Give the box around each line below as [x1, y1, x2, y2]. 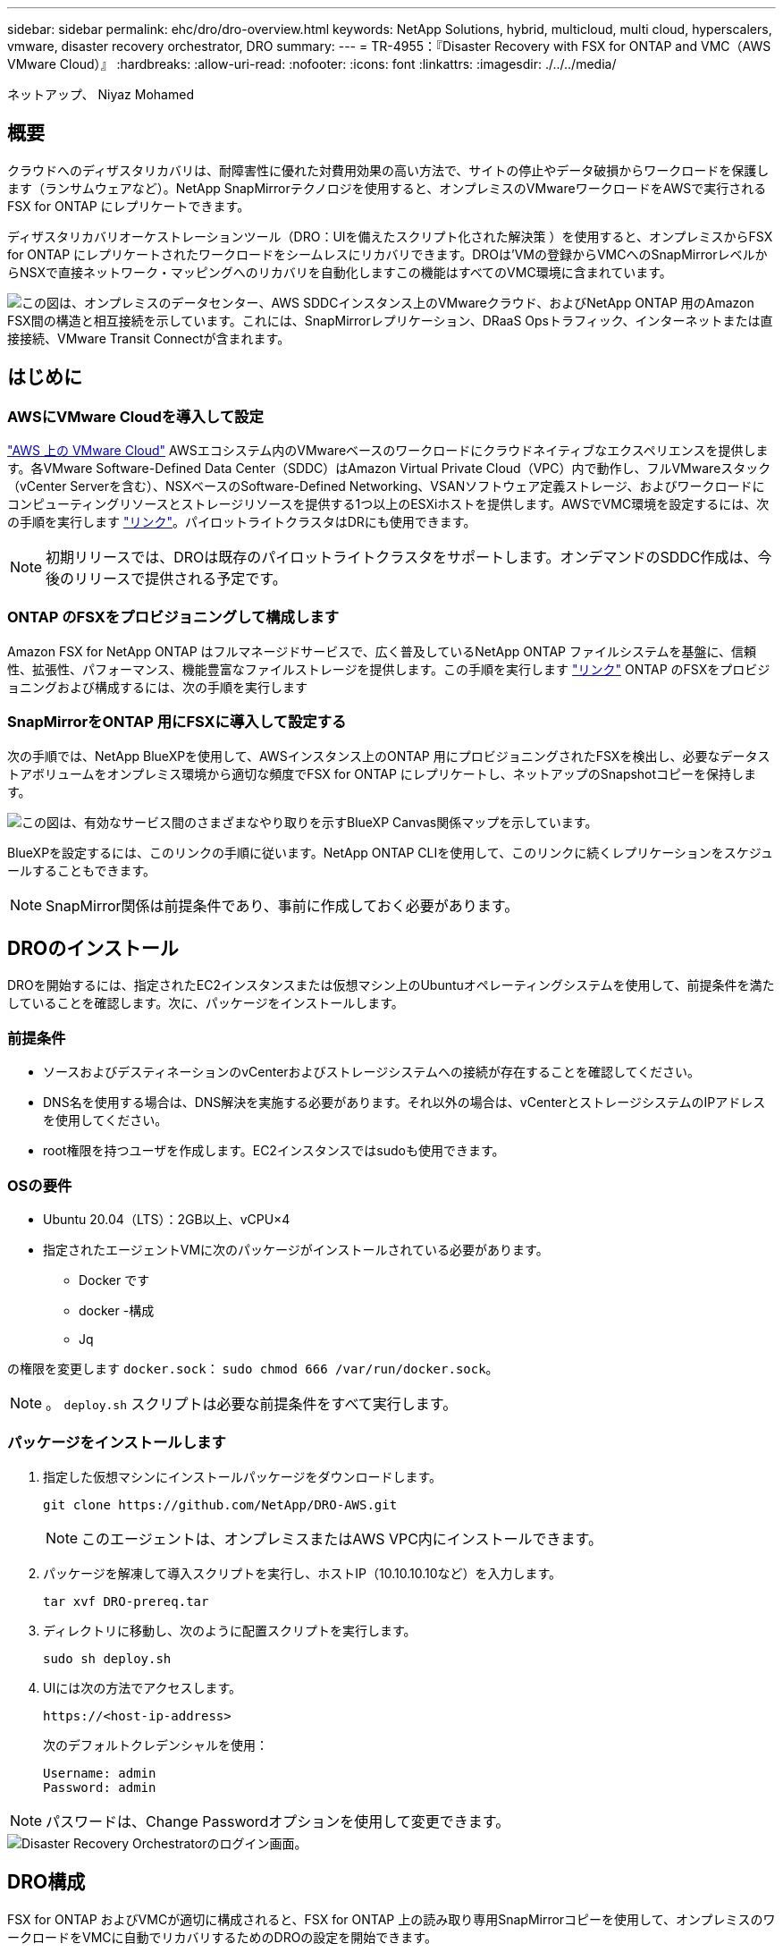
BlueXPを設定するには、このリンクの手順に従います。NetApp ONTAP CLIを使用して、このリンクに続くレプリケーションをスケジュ [7, 844, 773, 860]
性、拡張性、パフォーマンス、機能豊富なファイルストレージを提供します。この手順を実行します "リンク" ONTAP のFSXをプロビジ [7, 661, 770, 677]
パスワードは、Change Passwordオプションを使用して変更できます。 [46, 1812, 510, 1830]
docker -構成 [79, 1302, 155, 1318]
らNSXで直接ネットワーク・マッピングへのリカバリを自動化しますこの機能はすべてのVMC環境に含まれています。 [7, 264, 672, 280]
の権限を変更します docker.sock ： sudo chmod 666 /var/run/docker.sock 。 [7, 1360, 499, 1376]
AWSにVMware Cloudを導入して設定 [7, 407, 264, 426]
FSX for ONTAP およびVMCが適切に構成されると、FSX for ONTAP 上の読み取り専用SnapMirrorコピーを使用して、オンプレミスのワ [7, 1911, 776, 1927]
